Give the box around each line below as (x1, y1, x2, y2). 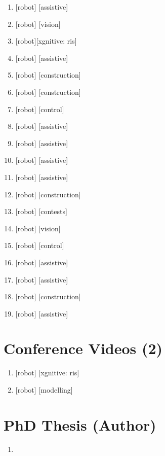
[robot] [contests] (15, 206, 67, 217)
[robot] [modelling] (15, 384, 73, 395)
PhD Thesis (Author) (4, 414, 156, 435)
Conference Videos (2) (4, 338, 163, 359)
